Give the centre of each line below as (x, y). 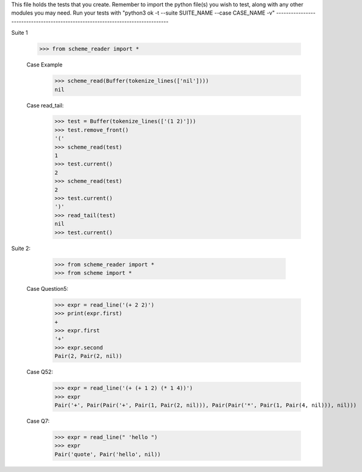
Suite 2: (21, 248)
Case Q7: (38, 421)
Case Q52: (40, 372)
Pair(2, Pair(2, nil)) (88, 356)
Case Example (44, 65)
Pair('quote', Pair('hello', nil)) (108, 454)
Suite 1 (20, 33)
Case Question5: (48, 288)
